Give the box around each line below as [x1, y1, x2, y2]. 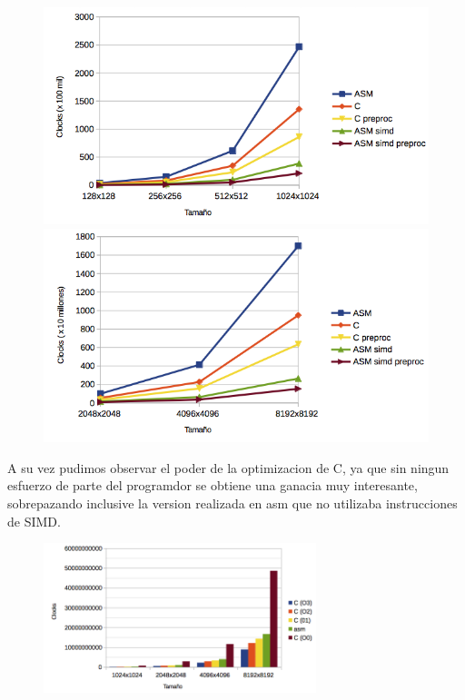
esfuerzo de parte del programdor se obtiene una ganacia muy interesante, [7, 476, 418, 495]
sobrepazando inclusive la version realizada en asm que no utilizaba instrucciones [7, 494, 458, 513]
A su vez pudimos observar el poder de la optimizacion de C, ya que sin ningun [7, 458, 450, 477]
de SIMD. [7, 511, 61, 530]
